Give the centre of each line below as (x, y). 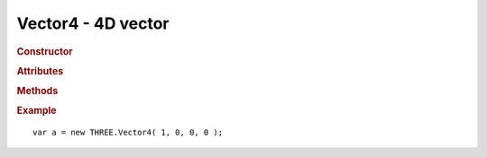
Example (37, 110)
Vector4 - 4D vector (93, 23)
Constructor (45, 51)
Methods (37, 92)
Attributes (40, 71)
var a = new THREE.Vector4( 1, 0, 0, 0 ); (128, 133)
